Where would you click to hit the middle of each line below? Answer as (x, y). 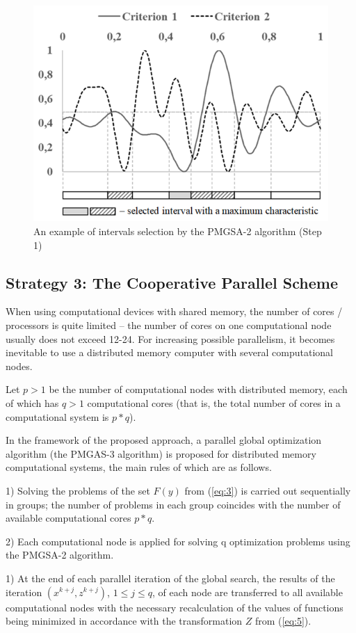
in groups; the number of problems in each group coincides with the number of (173, 504)
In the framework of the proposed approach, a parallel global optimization (164, 440)
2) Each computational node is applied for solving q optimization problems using (178, 541)
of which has (32, 403)
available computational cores (68, 518)
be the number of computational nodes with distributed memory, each (198, 389)
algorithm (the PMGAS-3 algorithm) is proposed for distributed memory (161, 453)
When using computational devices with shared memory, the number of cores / (174, 311)
